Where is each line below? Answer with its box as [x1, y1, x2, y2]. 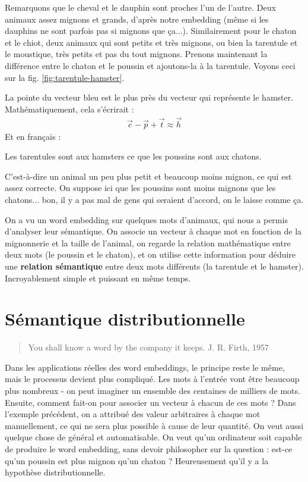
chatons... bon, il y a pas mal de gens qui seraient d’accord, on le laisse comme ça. [5, 193, 304, 205]
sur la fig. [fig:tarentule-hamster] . [5, 71, 125, 83]
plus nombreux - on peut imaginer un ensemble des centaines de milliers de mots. [5, 384, 300, 397]
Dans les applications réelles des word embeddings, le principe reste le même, [5, 361, 285, 373]
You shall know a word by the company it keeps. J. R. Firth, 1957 [28, 341, 269, 353]
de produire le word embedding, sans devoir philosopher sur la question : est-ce [5, 443, 293, 455]
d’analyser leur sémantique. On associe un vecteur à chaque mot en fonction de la [5, 225, 302, 237]
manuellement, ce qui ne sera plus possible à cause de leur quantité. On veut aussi [5, 419, 304, 431]
